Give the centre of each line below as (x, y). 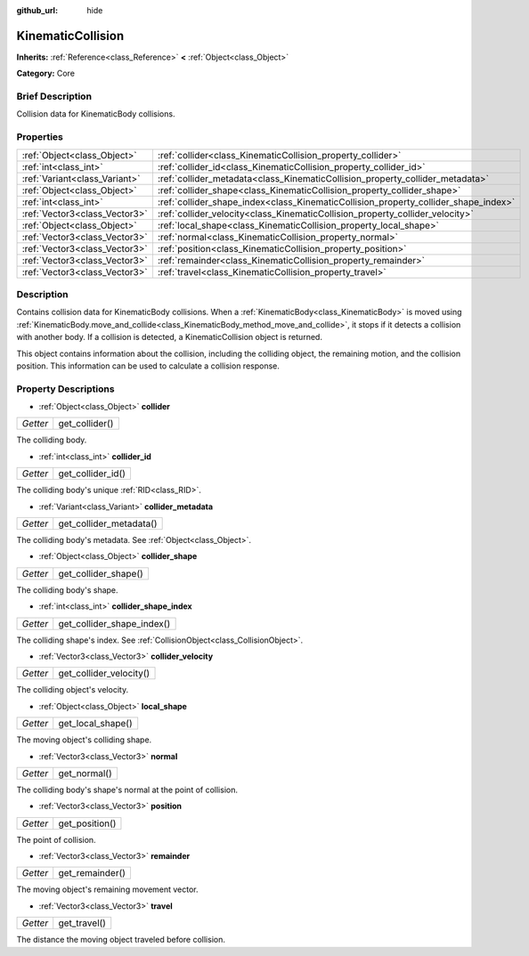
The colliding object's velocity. (73, 690)
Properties (40, 137)
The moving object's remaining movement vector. (108, 889)
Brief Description (54, 96)
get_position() (87, 823)
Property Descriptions (65, 389)
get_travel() (82, 923)
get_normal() (85, 773)
